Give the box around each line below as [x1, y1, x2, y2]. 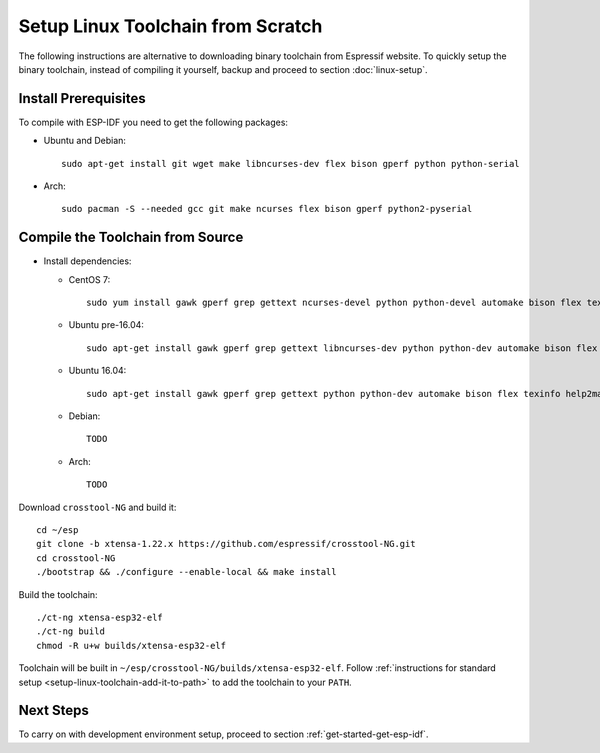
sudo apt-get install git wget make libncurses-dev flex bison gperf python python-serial [61, 158, 520, 169]
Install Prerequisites [18, 90, 146, 107]
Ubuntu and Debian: [43, 135, 127, 147]
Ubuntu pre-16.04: [68, 319, 145, 331]
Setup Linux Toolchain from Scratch [18, 15, 323, 37]
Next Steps [18, 702, 89, 719]
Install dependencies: [43, 255, 132, 267]
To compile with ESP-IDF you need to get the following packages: [18, 116, 289, 128]
